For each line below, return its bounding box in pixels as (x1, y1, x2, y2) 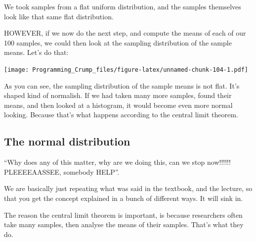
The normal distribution (4, 134, 130, 149)
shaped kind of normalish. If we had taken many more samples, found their (4, 90, 232, 100)
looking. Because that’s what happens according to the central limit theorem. (4, 109, 238, 120)
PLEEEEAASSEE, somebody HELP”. (4, 166, 120, 177)
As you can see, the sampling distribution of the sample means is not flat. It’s (4, 80, 240, 91)
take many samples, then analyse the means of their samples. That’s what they (4, 219, 244, 230)
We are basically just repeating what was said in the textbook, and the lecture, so (4, 183, 253, 193)
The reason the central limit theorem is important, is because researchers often (4, 209, 243, 220)
